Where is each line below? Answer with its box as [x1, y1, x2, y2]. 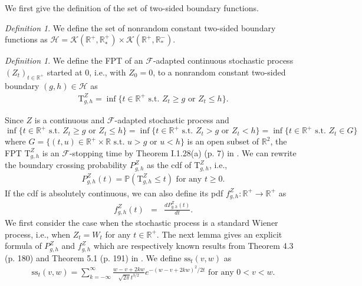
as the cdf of [147, 159, 192, 171]
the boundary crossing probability [5, 159, 127, 171]
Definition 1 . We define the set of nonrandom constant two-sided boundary [5, 21, 276, 34]
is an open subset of [187, 135, 259, 147]
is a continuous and [34, 114, 105, 126]
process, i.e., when [5, 228, 71, 240]
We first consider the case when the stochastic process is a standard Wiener [5, 216, 278, 228]
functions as [5, 33, 48, 45]
